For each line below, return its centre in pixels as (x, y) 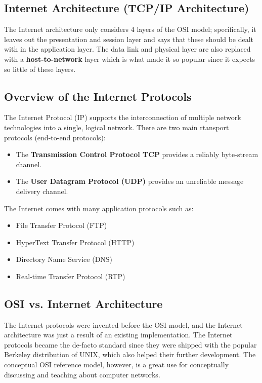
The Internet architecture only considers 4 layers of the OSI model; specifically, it (130, 29)
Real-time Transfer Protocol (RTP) (71, 276)
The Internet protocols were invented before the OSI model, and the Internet (123, 324)
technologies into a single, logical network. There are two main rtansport (117, 127)
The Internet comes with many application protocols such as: (99, 208)
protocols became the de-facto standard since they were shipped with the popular (130, 344)
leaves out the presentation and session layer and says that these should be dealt (129, 39)
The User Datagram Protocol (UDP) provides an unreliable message (130, 181)
